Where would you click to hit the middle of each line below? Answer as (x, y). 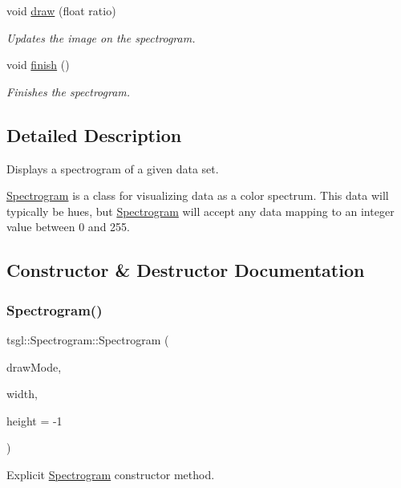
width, (22, 394)
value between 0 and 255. (68, 227)
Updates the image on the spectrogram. (101, 37)
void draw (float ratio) (61, 10)
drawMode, (34, 366)
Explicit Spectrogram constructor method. (111, 474)
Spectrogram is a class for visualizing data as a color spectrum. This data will (198, 195)
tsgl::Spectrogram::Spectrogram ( (88, 339)
